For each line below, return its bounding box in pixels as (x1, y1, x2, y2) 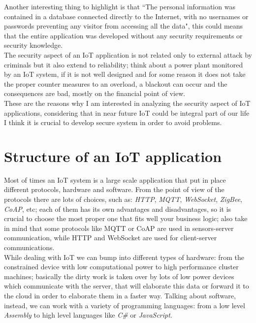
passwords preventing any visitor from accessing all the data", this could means (4, 21, 243, 31)
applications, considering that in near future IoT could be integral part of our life (4, 107, 250, 118)
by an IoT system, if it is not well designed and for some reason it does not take (4, 69, 246, 79)
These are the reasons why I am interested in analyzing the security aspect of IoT (4, 97, 251, 108)
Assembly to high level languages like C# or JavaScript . (4, 310, 172, 320)
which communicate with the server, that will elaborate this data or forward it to (4, 281, 249, 291)
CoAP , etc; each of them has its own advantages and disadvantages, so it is (4, 203, 231, 214)
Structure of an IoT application (4, 146, 222, 166)
